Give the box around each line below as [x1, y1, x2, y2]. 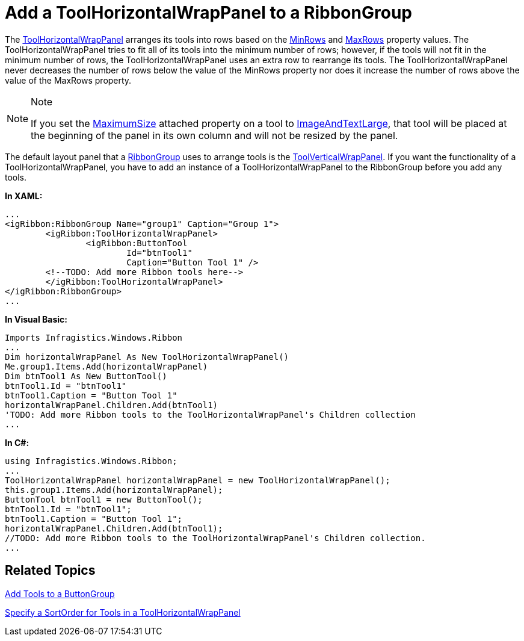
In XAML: [5, 190, 43, 201]
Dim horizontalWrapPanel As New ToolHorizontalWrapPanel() [5, 351, 289, 362]
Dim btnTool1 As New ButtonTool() [5, 371, 167, 381]
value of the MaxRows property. [5, 75, 132, 85]
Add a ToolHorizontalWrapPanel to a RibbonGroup [5, 2, 412, 23]
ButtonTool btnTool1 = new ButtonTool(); [5, 494, 203, 504]
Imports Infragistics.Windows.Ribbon [5, 332, 183, 342]
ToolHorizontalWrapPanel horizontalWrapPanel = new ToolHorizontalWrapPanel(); [5, 475, 390, 485]
